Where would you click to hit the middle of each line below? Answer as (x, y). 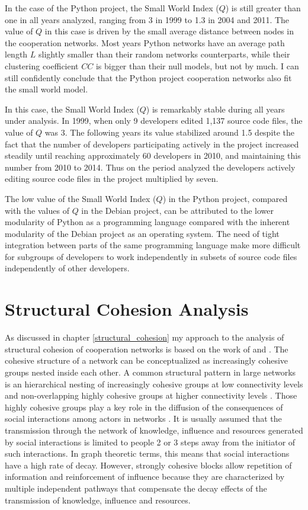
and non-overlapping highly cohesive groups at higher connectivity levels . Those (151, 395)
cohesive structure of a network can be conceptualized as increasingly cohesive (147, 360)
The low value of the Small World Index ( (81, 198)
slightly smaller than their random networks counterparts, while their (164, 54)
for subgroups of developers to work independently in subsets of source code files (151, 256)
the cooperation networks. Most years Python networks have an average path (145, 42)
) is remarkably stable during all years (215, 109)
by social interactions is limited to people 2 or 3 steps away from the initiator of (150, 442)
